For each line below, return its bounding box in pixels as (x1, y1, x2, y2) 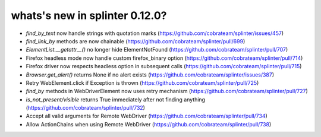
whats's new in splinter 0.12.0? (11, 9, 167, 22)
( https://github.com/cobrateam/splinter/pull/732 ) (26, 104, 146, 111)
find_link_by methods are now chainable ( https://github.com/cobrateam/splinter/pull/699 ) (26, 37, 246, 44)
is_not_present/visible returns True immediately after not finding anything (26, 95, 205, 103)
